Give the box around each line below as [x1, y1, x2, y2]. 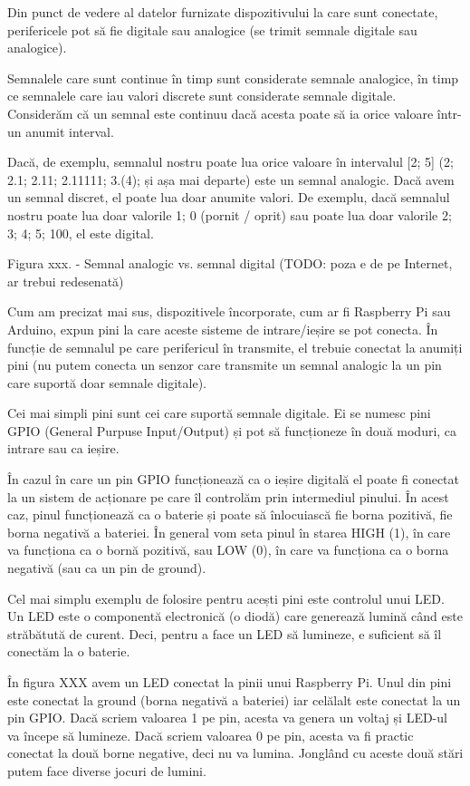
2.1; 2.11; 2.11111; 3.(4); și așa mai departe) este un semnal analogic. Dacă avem [7, 170, 455, 189]
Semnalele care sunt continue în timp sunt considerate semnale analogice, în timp [7, 68, 459, 87]
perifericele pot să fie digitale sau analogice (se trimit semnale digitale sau [7, 20, 417, 39]
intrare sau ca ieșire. [7, 439, 120, 458]
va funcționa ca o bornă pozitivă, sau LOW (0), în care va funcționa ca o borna [7, 540, 449, 559]
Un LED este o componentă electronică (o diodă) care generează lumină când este [7, 606, 463, 626]
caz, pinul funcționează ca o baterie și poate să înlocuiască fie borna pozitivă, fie [7, 505, 453, 524]
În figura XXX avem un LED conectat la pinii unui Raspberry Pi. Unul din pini [7, 673, 452, 691]
